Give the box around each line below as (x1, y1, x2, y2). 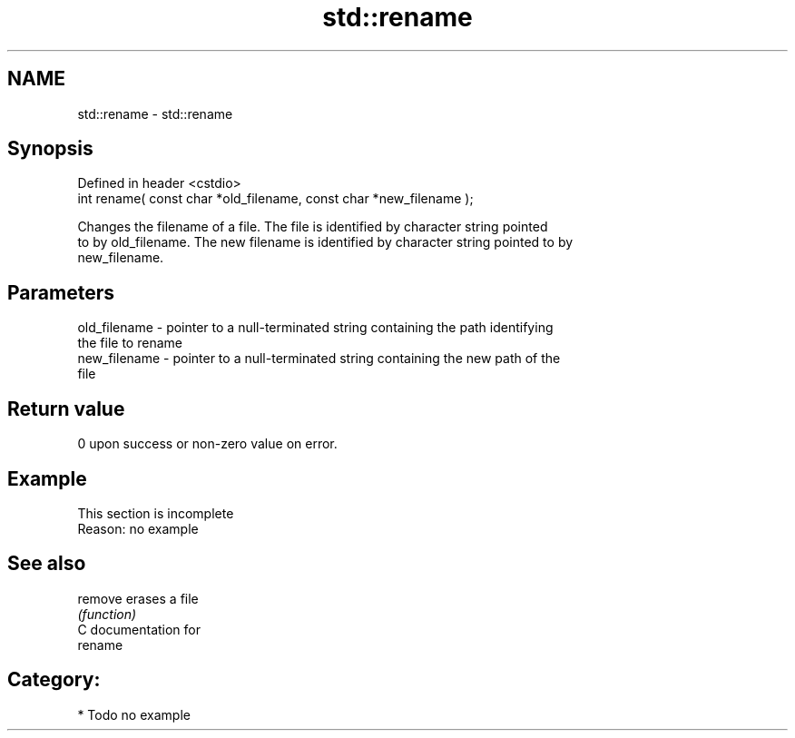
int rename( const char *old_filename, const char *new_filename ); (77, 191, 474, 207)
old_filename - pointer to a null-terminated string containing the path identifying (77, 320, 554, 336)
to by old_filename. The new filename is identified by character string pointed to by (77, 234, 574, 251)
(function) (77, 605, 137, 622)
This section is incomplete (77, 505, 234, 521)
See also (7, 552, 86, 576)
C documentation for (77, 621, 201, 637)
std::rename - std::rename (77, 105, 233, 122)
